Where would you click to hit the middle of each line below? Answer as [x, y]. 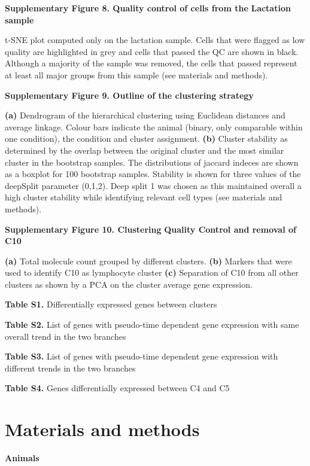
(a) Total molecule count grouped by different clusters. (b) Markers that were [148, 261]
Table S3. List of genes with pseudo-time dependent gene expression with [142, 356]
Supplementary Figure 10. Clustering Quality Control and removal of [151, 229]
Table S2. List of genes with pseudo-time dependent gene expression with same [152, 325]
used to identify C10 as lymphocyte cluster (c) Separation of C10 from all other [152, 272]
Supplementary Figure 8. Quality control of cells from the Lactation [148, 8]
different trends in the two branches [70, 368]
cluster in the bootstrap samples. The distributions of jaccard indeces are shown [152, 162]
